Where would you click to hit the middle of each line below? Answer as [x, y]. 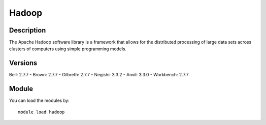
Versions [23, 63]
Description [28, 30]
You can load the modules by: [39, 100]
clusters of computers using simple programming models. [68, 49]
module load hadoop [41, 112]
